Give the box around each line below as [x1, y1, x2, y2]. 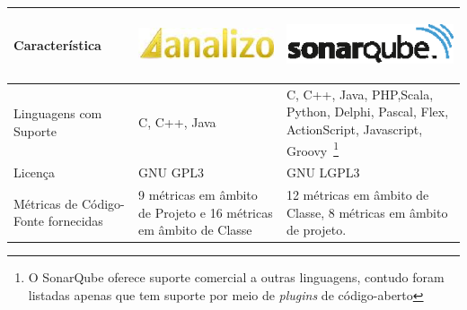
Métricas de [13, 194, 78, 212]
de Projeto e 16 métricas [138, 202, 273, 221]
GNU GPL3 [138, 163, 205, 182]
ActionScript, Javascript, [286, 120, 423, 139]
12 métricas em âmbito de [286, 185, 429, 203]
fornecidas [48, 211, 103, 230]
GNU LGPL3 [286, 163, 360, 182]
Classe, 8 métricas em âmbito [286, 202, 448, 221]
